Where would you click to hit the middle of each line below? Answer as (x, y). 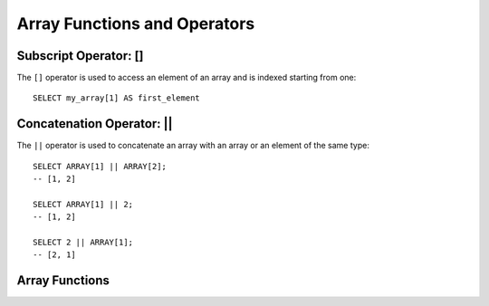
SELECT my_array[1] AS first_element (117, 98)
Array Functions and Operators (136, 24)
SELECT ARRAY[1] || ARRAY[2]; (100, 166)
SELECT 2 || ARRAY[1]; (83, 243)
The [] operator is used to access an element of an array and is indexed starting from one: (187, 78)
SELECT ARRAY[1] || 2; (83, 204)
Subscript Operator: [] (80, 56)
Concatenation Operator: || (95, 124)
